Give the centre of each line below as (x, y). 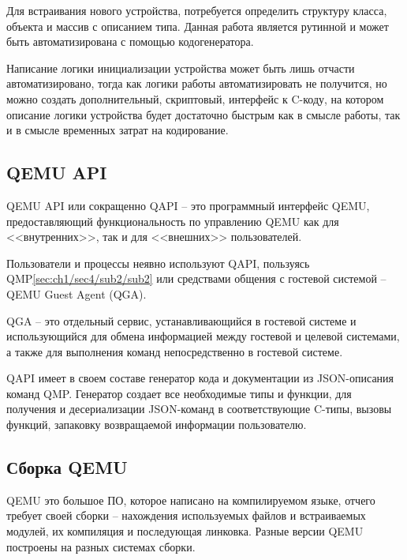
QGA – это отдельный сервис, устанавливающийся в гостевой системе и (181, 320)
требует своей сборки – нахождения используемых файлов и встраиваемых (186, 515)
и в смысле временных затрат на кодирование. (118, 130)
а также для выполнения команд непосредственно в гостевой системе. (175, 351)
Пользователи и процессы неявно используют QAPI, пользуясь (158, 263)
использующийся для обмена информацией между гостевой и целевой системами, (203, 336)
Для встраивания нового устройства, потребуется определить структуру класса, (197, 10)
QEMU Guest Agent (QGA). (77, 293)
